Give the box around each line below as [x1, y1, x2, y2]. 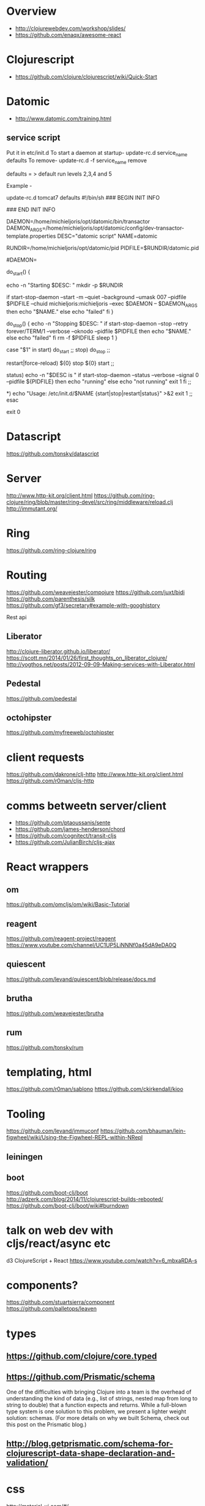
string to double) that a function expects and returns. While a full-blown [6, 1401, 187, 1408]
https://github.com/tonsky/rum [6, 1044, 84, 1051]
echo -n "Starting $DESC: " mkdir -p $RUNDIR [6, 281, 124, 289]
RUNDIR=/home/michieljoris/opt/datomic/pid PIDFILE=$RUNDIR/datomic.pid [6, 244, 199, 252]
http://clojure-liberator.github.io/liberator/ [6, 647, 111, 655]
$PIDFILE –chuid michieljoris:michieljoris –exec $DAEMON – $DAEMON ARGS [6, 300, 198, 308]
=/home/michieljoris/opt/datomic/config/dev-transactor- [42, 224, 185, 232]
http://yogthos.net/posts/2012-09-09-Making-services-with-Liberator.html [6, 660, 195, 668]
